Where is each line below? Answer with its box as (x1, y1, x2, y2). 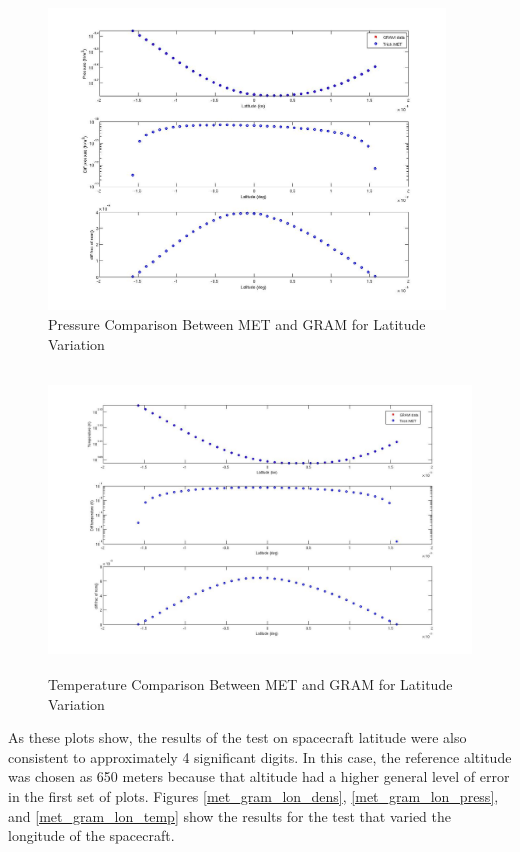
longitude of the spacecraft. (8, 825, 175, 846)
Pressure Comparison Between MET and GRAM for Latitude (48, 313, 426, 334)
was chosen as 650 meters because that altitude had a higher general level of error (8, 766, 510, 787)
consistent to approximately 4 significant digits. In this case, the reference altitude (8, 746, 512, 767)
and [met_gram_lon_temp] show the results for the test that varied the (8, 805, 452, 826)
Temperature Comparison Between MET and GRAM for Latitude (48, 674, 453, 695)
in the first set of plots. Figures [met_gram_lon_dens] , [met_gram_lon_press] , (8, 786, 499, 807)
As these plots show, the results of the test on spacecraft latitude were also (8, 727, 467, 748)
